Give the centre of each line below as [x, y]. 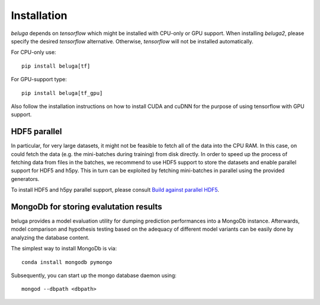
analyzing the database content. [50, 237]
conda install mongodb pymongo [67, 262]
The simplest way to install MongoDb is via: [64, 249]
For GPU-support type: [39, 80]
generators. [25, 179]
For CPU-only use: [33, 52]
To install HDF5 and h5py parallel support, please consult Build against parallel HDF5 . [115, 190]
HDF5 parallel [36, 131]
